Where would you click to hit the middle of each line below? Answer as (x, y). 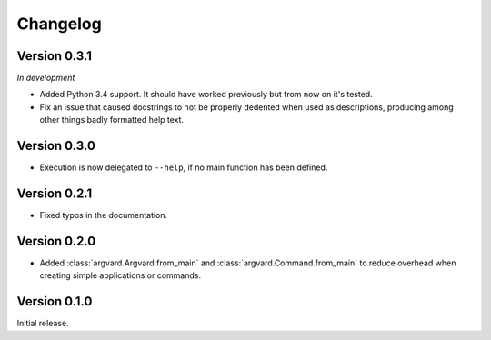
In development (46, 78)
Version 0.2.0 (56, 241)
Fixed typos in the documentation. (104, 215)
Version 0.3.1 (55, 56)
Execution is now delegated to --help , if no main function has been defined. (184, 167)
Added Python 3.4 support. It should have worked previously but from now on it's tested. (206, 95)
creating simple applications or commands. (120, 275)
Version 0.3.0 (56, 146)
